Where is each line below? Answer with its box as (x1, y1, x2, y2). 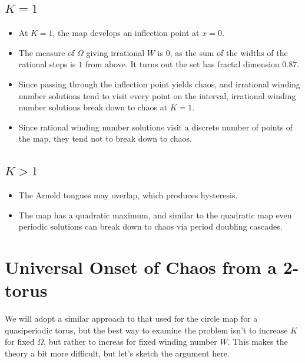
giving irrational (86, 46, 145, 58)
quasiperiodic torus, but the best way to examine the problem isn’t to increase (5, 323, 288, 336)
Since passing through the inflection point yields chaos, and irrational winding (18, 77, 300, 90)
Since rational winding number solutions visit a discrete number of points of (18, 120, 293, 133)
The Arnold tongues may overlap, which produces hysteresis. (18, 189, 238, 201)
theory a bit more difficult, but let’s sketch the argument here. (5, 347, 230, 359)
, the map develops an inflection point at (52, 27, 200, 39)
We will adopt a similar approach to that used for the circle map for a (5, 312, 258, 325)
